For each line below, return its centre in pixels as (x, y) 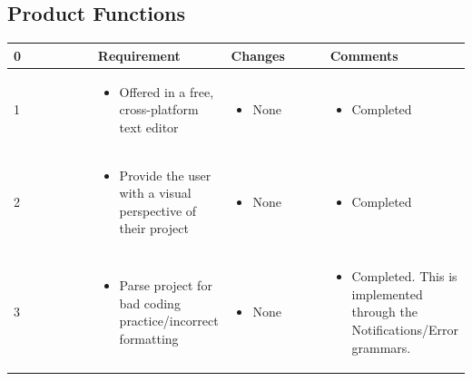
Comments (364, 55)
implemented (387, 293)
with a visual (155, 193)
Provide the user (165, 175)
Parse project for (166, 285)
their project (154, 228)
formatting (149, 338)
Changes (258, 55)
